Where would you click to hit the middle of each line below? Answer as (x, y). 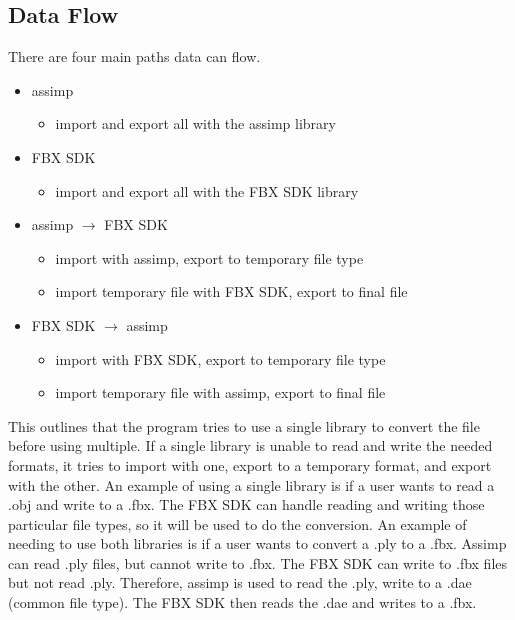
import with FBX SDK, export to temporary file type (220, 358)
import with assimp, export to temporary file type (209, 257)
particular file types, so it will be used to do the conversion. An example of (237, 523)
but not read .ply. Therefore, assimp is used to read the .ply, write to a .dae (240, 582)
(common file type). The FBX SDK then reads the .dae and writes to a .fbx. (242, 602)
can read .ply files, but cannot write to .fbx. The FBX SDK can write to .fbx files (258, 562)
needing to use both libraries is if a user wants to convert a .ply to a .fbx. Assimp (257, 543)
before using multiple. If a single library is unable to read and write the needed (250, 445)
